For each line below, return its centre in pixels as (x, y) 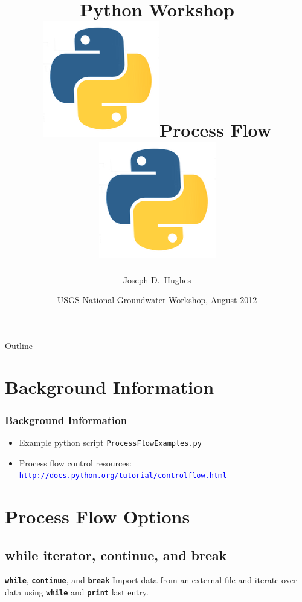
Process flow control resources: (75, 463)
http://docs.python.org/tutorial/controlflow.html (123, 476)
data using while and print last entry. (77, 592)
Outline (19, 345)
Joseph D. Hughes (157, 279)
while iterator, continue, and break (116, 555)
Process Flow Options (98, 516)
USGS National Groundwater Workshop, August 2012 (157, 300)
